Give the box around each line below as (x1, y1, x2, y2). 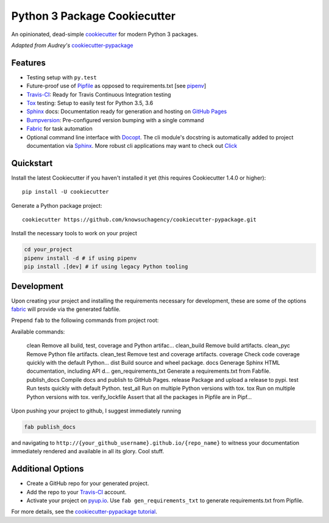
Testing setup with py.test (26, 73, 97, 81)
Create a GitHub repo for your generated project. (26, 480, 149, 487)
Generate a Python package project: (11, 202, 102, 209)
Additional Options (11, 464, 85, 474)
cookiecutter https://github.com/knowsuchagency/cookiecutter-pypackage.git (22, 216, 257, 223)
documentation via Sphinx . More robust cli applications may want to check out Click (26, 142, 238, 149)
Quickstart (11, 158, 53, 168)
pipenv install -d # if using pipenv (24, 254, 137, 261)
